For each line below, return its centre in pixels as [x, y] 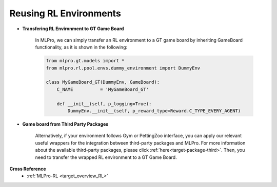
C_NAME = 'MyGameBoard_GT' [103, 89]
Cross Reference [28, 169]
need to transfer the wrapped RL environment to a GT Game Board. [106, 157]
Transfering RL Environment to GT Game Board [73, 29]
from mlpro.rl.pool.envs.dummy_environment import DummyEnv [123, 68]
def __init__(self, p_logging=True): [104, 104]
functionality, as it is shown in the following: [81, 47]
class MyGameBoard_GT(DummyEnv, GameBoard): [103, 82]
